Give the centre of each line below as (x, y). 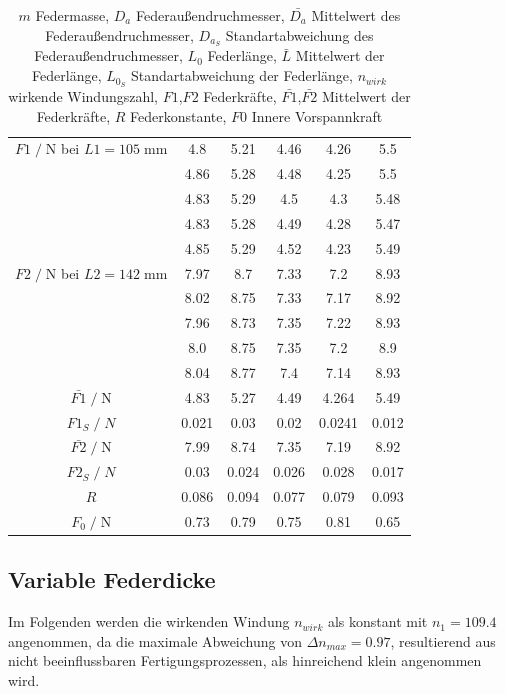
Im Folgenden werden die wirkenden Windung (149, 621)
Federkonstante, (178, 115)
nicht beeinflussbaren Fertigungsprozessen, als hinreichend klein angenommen (245, 660)
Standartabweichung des (299, 34)
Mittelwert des (356, 15)
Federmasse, (72, 15)
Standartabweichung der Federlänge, (241, 75)
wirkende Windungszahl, (83, 95)
